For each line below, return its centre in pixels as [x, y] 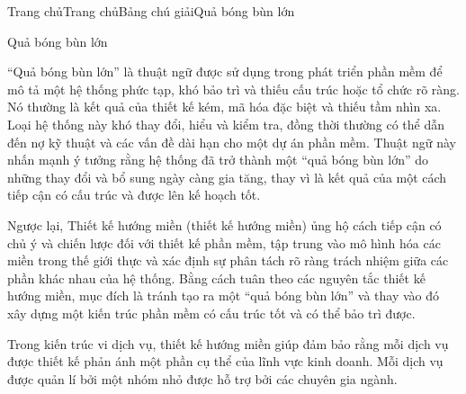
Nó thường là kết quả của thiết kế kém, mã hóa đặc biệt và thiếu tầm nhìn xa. [224, 107]
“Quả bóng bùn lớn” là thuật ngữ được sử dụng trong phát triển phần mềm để [225, 72]
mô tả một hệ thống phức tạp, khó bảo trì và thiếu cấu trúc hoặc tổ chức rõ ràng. [233, 89]
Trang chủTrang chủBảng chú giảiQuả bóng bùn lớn [151, 11]
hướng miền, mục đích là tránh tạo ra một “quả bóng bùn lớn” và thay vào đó [223, 295]
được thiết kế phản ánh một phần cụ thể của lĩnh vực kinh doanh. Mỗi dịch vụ [225, 361]
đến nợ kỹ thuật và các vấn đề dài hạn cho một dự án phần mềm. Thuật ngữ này [232, 142]
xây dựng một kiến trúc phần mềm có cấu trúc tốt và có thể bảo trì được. [211, 313]
